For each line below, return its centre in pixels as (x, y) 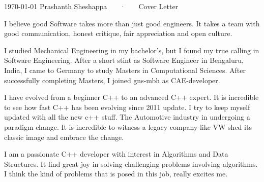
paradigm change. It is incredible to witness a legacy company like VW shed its (128, 126)
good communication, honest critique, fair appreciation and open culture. (118, 33)
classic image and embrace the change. (64, 137)
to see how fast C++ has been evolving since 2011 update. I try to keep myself (127, 107)
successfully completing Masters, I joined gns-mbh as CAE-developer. (112, 80)
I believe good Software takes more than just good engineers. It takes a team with (132, 23)
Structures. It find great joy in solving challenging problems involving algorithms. (131, 163)
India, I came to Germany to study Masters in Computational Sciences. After (125, 70)
